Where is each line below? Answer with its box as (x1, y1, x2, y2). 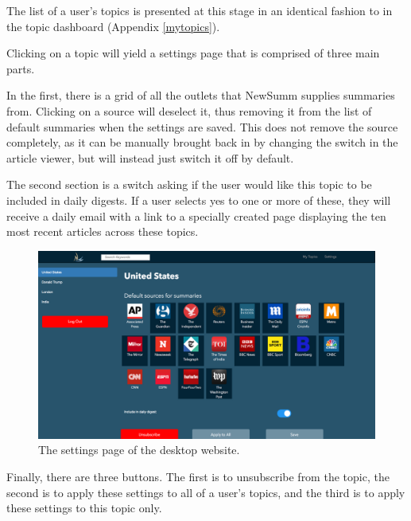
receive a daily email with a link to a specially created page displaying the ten (6, 207, 386, 224)
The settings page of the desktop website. (38, 441, 240, 458)
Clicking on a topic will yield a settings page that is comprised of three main (6, 45, 380, 61)
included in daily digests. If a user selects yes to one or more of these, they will (6, 191, 391, 208)
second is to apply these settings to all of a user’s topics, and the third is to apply (6, 484, 405, 500)
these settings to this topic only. (6, 499, 162, 516)
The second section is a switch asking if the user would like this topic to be (6, 176, 372, 193)
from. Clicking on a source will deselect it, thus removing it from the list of (6, 102, 372, 119)
